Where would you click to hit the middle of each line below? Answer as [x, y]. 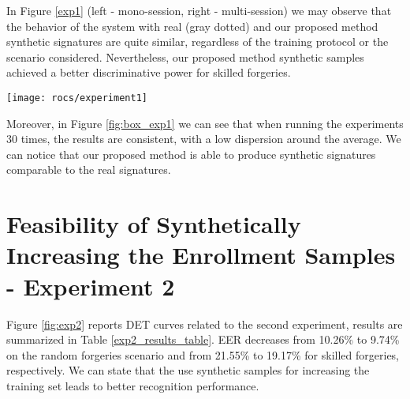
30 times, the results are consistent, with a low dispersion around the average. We [204, 139]
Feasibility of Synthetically [154, 224]
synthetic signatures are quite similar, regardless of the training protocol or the [198, 41]
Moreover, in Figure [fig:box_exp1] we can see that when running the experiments [205, 123]
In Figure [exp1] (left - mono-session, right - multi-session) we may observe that [199, 10]
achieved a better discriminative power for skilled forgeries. [149, 72]
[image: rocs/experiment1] [77, 98]
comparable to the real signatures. [89, 169]
